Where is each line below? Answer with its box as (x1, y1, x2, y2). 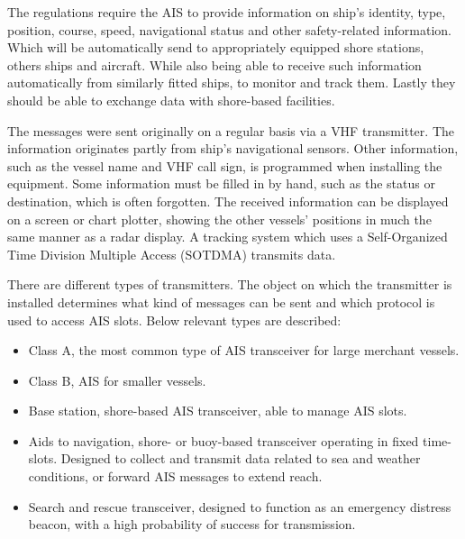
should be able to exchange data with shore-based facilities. (7, 90, 335, 109)
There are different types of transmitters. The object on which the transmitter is (7, 275, 452, 294)
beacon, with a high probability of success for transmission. (28, 515, 356, 534)
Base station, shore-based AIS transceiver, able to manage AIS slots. (28, 401, 407, 420)
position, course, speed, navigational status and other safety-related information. (7, 20, 451, 39)
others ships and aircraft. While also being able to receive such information (7, 55, 422, 74)
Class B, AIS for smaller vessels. (28, 370, 206, 389)
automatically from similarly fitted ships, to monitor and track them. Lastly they (7, 73, 456, 92)
